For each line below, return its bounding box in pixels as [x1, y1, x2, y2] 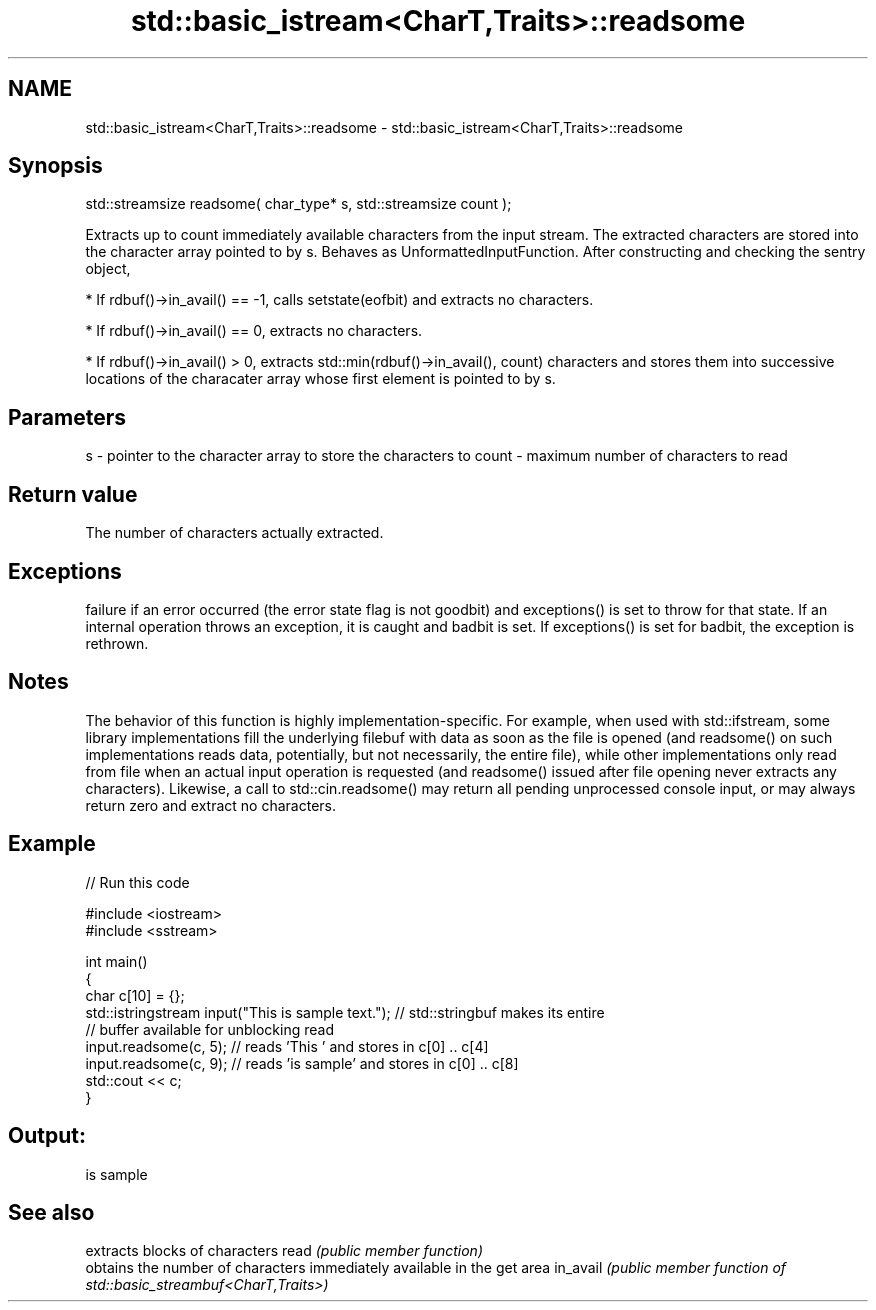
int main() [85, 952, 148, 970]
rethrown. [85, 634, 149, 652]
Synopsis [8, 153, 103, 179]
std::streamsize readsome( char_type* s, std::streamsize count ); [85, 195, 512, 213]
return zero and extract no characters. [85, 796, 337, 814]
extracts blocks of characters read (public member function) [85, 1242, 483, 1260]
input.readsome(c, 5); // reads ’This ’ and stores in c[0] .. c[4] [85, 1037, 489, 1055]
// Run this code [85, 873, 190, 891]
